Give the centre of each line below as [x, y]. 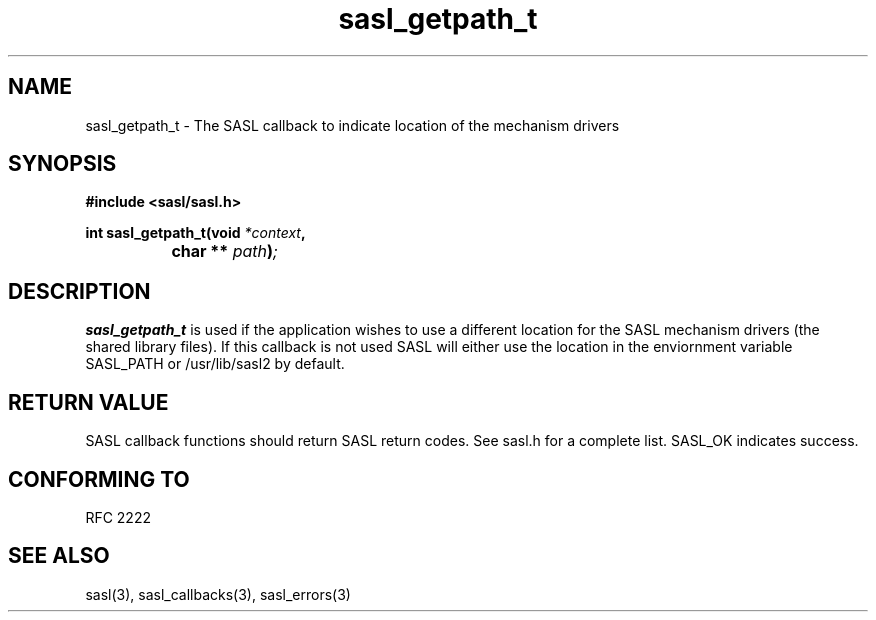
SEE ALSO [59, 556]
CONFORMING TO [99, 479]
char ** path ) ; [224, 251]
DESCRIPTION [79, 291]
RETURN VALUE [88, 402]
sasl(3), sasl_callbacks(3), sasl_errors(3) [218, 594]
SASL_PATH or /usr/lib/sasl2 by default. [215, 364]
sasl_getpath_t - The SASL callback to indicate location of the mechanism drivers [352, 125]
